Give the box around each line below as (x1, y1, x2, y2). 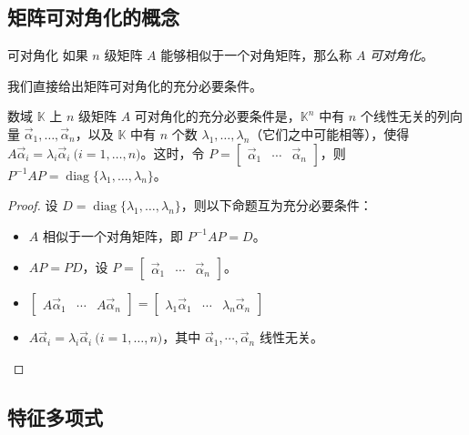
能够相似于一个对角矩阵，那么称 (160, 46, 352, 65)
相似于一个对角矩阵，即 (42, 226, 183, 245)
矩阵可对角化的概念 (7, 3, 179, 31)
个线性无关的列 (360, 106, 450, 126)
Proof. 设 (7, 196, 58, 215)
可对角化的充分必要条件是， (134, 106, 301, 126)
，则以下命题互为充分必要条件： (180, 196, 372, 215)
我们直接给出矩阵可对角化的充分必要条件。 (7, 76, 262, 95)
